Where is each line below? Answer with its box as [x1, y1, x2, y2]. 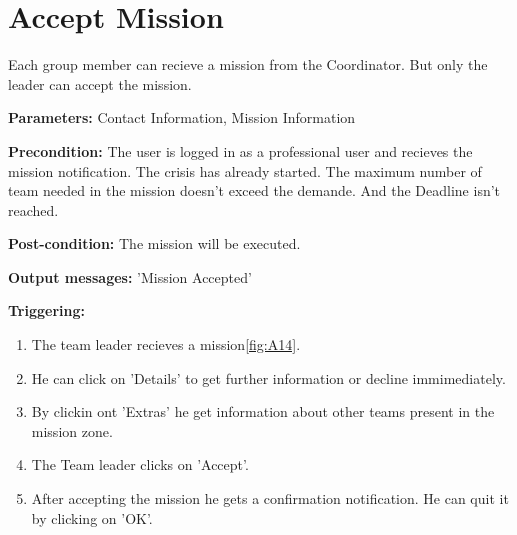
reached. [8, 199, 59, 220]
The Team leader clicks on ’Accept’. [31, 454, 249, 475]
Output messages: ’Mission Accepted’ [8, 266, 252, 287]
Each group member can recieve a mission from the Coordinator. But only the [8, 54, 488, 75]
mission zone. [31, 420, 113, 441]
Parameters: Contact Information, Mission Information [8, 107, 356, 128]
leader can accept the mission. [8, 73, 192, 94]
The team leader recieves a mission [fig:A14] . [31, 334, 301, 355]
